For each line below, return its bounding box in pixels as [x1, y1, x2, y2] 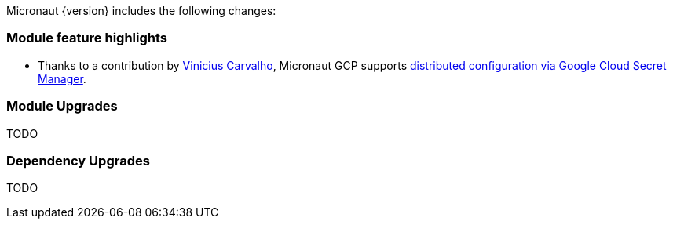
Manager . [38, 71, 86, 85]
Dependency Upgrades [6, 152, 150, 169]
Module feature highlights [6, 30, 168, 46]
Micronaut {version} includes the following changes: [6, 4, 276, 17]
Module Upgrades [6, 98, 118, 114]
